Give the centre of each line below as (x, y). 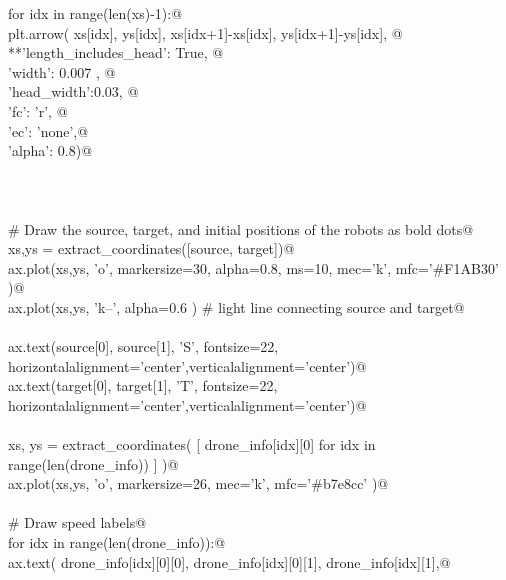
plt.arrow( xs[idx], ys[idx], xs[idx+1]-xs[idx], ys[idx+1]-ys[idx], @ (205, 32)
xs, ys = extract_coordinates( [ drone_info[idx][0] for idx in (192, 444)
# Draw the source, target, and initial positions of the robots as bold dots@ (241, 228)
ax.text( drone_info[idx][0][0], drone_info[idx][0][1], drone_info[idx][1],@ (229, 561)
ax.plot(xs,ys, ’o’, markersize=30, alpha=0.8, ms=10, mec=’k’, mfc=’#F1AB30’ (253, 267)
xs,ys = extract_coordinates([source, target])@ (151, 248)
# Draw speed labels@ (77, 522)
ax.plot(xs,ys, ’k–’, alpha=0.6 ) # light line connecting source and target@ (236, 306)
